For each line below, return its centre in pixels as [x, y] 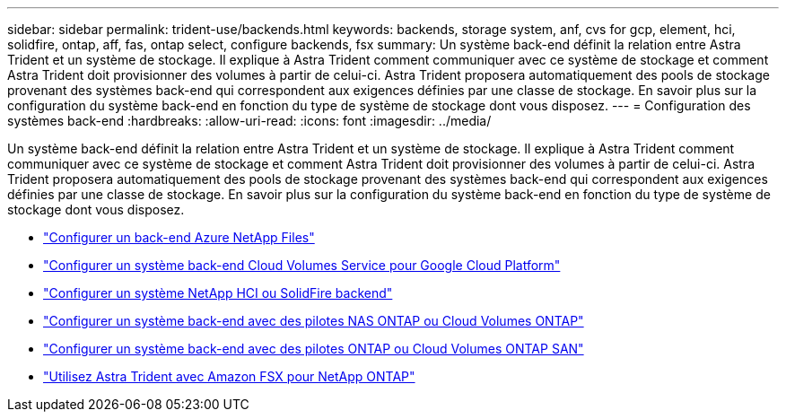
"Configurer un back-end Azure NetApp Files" [179, 237]
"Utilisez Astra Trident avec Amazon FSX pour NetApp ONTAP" [229, 376]
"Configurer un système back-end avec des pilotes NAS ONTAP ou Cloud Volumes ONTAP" [314, 321]
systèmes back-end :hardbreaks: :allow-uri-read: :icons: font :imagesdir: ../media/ [249, 121]
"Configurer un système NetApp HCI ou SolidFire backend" [218, 293]
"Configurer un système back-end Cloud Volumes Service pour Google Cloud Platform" [302, 265]
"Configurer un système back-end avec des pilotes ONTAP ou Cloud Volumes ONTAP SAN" [314, 349]
